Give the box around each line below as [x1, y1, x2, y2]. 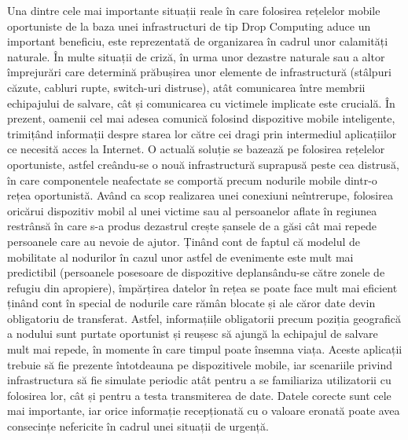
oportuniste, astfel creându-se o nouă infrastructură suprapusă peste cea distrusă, [7, 156, 399, 172]
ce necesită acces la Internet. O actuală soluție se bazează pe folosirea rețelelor [7, 141, 385, 157]
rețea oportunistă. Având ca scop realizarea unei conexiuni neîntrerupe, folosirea [7, 187, 393, 203]
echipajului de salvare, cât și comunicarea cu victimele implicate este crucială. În [7, 94, 395, 111]
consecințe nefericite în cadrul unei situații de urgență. [7, 418, 269, 434]
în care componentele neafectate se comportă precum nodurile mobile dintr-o [7, 171, 377, 188]
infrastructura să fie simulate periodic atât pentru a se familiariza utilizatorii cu [7, 372, 391, 388]
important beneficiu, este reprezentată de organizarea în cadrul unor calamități [7, 33, 388, 49]
